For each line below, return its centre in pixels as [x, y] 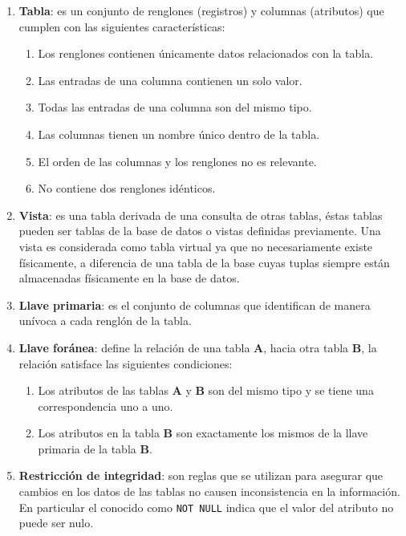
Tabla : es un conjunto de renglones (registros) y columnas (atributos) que [201, 10]
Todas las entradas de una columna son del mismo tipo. [175, 107]
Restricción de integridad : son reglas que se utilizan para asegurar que [201, 475]
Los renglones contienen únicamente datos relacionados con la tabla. [206, 53]
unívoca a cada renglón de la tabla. [105, 321]
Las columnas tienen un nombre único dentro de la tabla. [179, 134]
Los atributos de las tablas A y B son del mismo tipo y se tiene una [206, 390]
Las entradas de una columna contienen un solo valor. [170, 80]
